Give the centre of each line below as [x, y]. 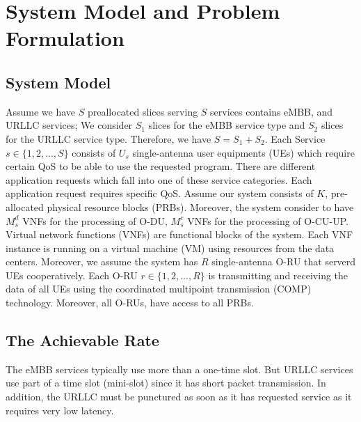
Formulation [65, 38]
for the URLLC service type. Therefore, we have [109, 138]
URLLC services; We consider [69, 125]
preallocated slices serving [143, 111]
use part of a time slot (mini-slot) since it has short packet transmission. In [166, 383]
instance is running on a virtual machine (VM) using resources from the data [170, 248]
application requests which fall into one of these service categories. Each [159, 179]
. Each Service [295, 138]
